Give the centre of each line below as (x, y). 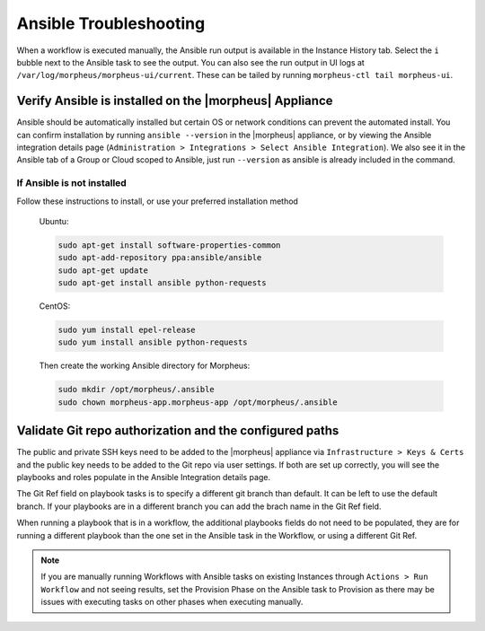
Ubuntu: (54, 221)
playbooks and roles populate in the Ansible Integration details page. (144, 478)
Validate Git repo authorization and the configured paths (178, 431)
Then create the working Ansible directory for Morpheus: (145, 366)
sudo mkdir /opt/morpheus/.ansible (136, 390)
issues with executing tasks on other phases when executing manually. (172, 602)
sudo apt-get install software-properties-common (169, 245)
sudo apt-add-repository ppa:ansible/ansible (160, 258)
